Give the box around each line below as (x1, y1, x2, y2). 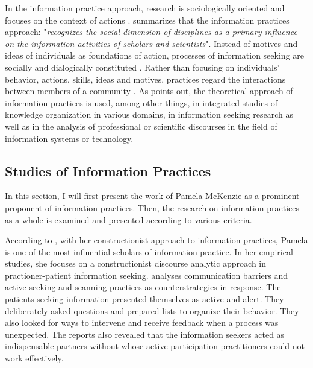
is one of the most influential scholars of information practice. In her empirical (5, 245, 293, 258)
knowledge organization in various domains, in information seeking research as (5, 108, 293, 121)
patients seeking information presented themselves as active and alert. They (5, 293, 284, 305)
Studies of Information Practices (5, 161, 211, 180)
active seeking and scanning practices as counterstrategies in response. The (5, 281, 281, 293)
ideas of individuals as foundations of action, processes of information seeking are (5, 49, 304, 62)
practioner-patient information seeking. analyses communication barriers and (5, 268, 288, 281)
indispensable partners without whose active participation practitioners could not (5, 340, 305, 352)
